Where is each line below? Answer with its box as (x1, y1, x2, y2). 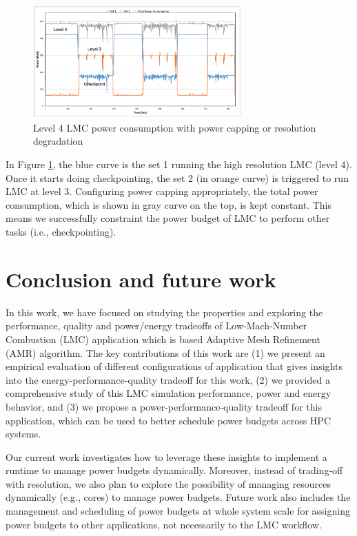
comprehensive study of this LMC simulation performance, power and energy (6, 386, 331, 400)
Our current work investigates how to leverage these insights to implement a (6, 449, 327, 464)
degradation (33, 134, 83, 148)
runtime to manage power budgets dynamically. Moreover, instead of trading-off (6, 463, 343, 477)
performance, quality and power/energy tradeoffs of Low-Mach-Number (6, 318, 307, 333)
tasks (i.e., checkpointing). (6, 225, 116, 239)
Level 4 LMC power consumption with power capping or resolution (33, 120, 316, 134)
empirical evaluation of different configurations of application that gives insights (6, 359, 343, 373)
